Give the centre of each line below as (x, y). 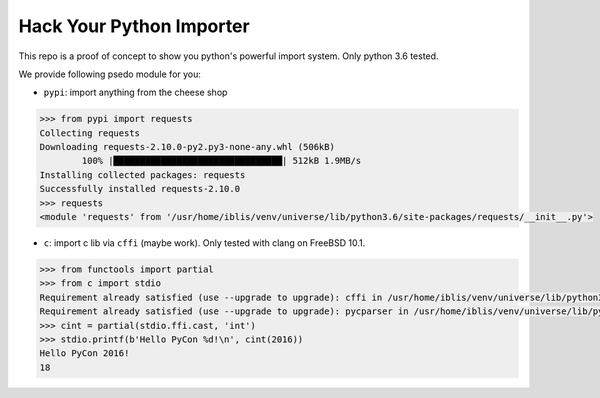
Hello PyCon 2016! (84, 353)
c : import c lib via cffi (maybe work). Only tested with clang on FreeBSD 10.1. (204, 243)
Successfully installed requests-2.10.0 (139, 189)
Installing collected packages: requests (142, 174)
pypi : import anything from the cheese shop (135, 92)
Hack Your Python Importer (134, 26)
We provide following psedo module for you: (110, 74)
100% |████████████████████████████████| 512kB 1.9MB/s (221, 161)
